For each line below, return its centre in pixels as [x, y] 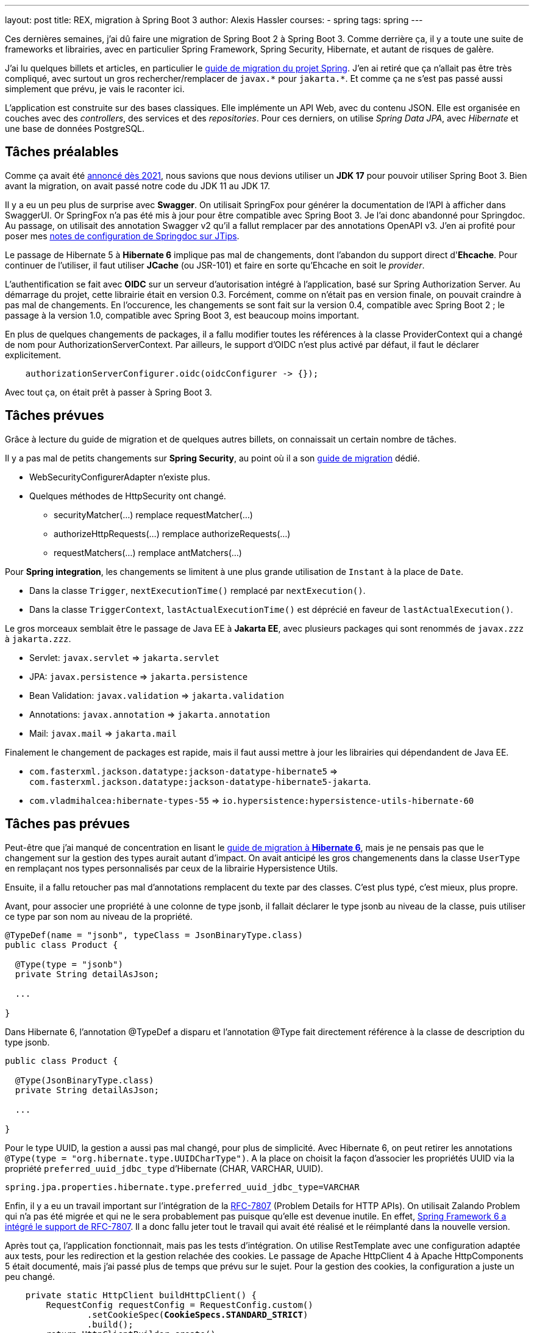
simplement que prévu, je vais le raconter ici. [95, 89]
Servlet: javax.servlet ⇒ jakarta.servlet [124, 657]
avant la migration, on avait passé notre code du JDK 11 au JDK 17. [137, 186]
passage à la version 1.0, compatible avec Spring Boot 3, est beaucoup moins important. [182, 315]
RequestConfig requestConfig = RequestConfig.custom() [180, 1305]
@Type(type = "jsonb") [69, 964]
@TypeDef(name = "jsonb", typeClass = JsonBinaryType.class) [154, 935]
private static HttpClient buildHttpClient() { [141, 1295]
